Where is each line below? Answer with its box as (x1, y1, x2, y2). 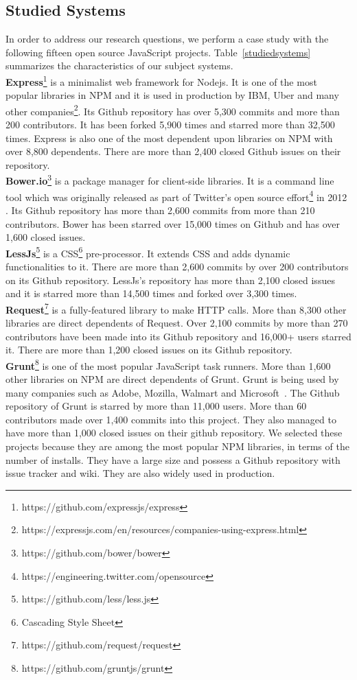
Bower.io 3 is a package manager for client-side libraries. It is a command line (5, 172, 334, 188)
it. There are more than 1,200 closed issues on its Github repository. (5, 342, 292, 357)
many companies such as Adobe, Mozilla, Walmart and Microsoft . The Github (5, 385, 340, 399)
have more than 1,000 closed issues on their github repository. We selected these (5, 425, 343, 440)
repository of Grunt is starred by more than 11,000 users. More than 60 (5, 399, 307, 413)
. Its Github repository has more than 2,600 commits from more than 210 (5, 202, 315, 217)
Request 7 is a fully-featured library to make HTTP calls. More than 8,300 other (5, 300, 347, 316)
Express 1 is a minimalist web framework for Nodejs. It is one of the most (5, 72, 317, 89)
